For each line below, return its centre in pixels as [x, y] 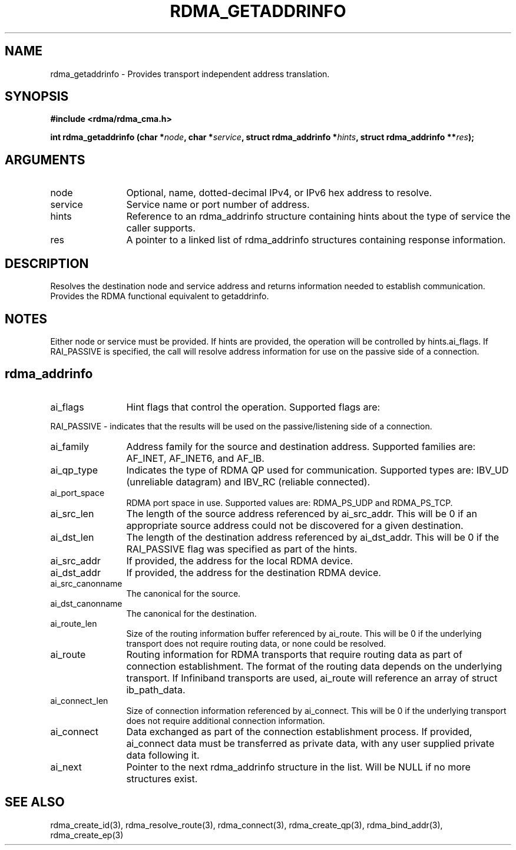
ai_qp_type [74, 470]
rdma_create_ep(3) [87, 835]
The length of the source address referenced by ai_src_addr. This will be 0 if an [302, 513]
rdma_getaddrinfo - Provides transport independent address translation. [190, 74]
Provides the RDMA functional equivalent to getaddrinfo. [160, 296]
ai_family [70, 446]
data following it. [163, 755]
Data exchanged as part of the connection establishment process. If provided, [299, 731]
